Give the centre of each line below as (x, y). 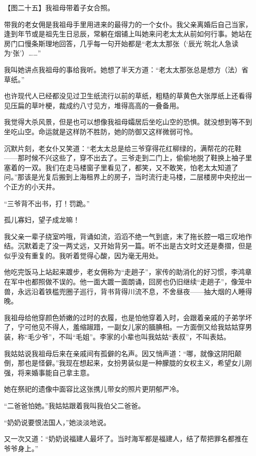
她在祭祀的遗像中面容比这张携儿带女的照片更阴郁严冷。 (94, 389)
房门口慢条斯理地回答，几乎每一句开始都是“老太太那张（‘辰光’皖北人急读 (121, 43)
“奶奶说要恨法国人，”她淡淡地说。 (57, 422)
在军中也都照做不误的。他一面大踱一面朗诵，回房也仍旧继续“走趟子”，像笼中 (128, 282)
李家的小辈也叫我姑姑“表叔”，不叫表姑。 (165, 337)
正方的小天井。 (35, 186)
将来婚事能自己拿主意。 (55, 372)
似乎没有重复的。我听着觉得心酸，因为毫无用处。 (83, 255)
